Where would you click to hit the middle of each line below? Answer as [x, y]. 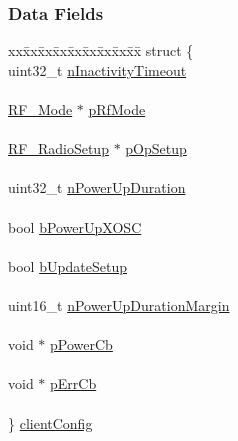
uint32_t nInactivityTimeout [97, 69]
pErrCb [73, 383]
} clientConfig [50, 422]
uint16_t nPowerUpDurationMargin [119, 304]
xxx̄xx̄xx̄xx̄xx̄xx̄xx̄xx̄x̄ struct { [101, 50]
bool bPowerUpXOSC [75, 226]
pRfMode [117, 109]
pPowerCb [81, 344]
